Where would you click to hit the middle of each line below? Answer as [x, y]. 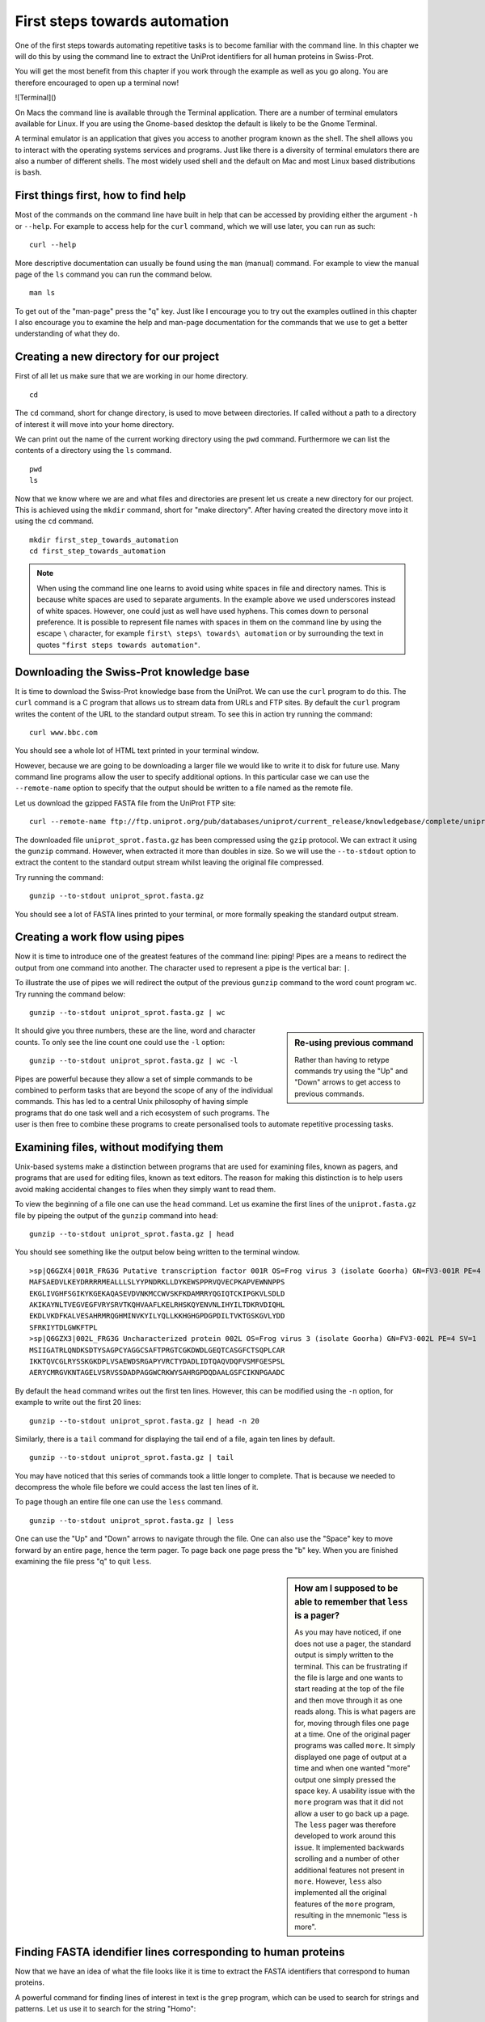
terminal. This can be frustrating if [351, 1666]
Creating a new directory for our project [117, 357]
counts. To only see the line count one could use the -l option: [120, 1042]
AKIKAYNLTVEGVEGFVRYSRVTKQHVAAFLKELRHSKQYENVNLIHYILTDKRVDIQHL [157, 1305]
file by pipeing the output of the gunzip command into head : [116, 1215]
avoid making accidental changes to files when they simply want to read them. [145, 1189]
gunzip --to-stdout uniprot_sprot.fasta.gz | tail [132, 1457]
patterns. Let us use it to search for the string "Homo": [105, 2009]
